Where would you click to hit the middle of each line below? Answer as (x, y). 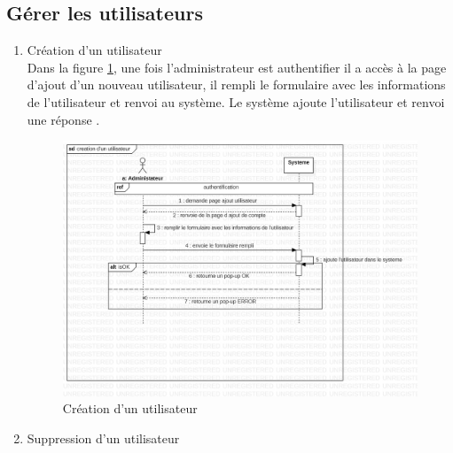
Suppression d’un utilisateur (103, 438)
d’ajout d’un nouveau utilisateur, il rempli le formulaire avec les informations (236, 84)
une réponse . (63, 119)
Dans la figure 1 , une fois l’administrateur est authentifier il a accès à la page (237, 67)
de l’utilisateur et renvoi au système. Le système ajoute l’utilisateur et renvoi (236, 101)
